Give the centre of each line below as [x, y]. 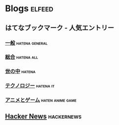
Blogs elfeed [29, 9]
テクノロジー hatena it [30, 86]
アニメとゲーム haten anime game [41, 100]
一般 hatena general [26, 43]
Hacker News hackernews [43, 116]
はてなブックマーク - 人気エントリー [59, 28]
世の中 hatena [20, 71]
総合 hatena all [22, 57]
